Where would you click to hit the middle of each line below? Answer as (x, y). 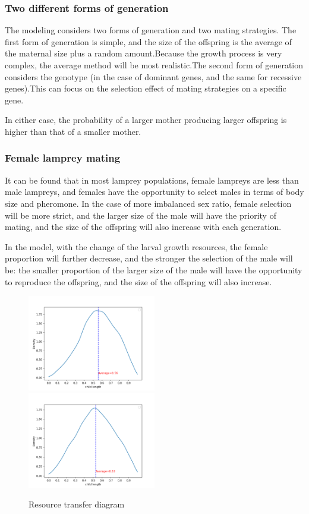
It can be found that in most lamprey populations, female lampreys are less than (152, 180)
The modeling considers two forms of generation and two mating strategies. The (151, 30)
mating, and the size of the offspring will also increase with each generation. (143, 227)
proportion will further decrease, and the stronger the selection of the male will (149, 258)
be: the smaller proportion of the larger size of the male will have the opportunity (154, 269)
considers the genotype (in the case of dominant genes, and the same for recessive (153, 76)
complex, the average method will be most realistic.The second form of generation (154, 65)
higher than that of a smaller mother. (73, 131)
